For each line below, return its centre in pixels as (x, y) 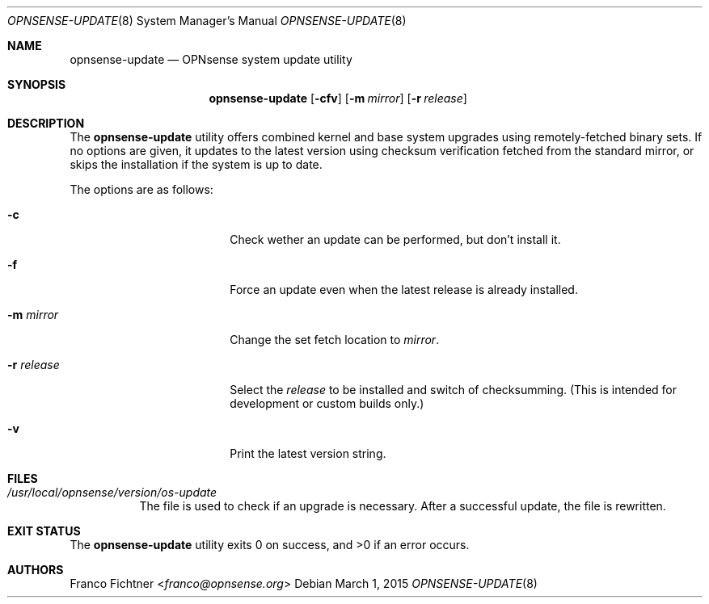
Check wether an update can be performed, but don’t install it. (395, 239)
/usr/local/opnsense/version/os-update (112, 492)
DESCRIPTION (46, 123)
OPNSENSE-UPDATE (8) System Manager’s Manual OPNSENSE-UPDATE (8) (207, 21)
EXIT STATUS (44, 531)
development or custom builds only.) (327, 403)
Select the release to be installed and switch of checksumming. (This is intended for (454, 390)
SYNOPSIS (37, 84)
